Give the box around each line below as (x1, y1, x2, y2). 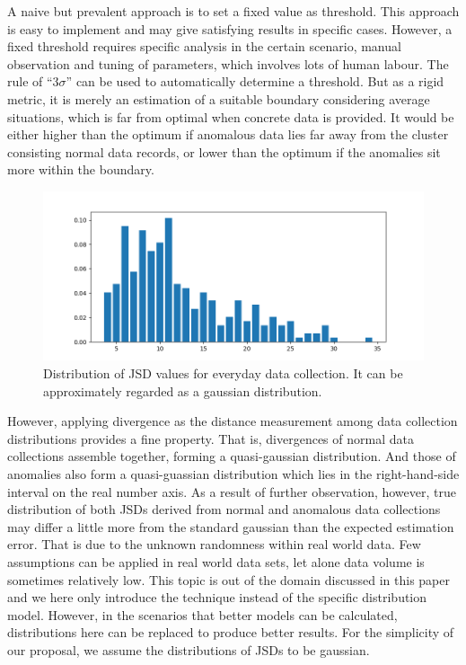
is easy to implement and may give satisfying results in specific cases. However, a (7, 19, 453, 38)
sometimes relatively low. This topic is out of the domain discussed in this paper (7, 570, 450, 589)
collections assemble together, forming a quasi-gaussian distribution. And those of (7, 447, 456, 465)
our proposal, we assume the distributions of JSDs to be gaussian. (7, 640, 370, 659)
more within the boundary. (7, 160, 154, 179)
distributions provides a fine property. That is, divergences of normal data (7, 429, 414, 448)
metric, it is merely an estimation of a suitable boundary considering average (7, 89, 430, 108)
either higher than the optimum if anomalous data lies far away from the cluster (7, 125, 449, 144)
